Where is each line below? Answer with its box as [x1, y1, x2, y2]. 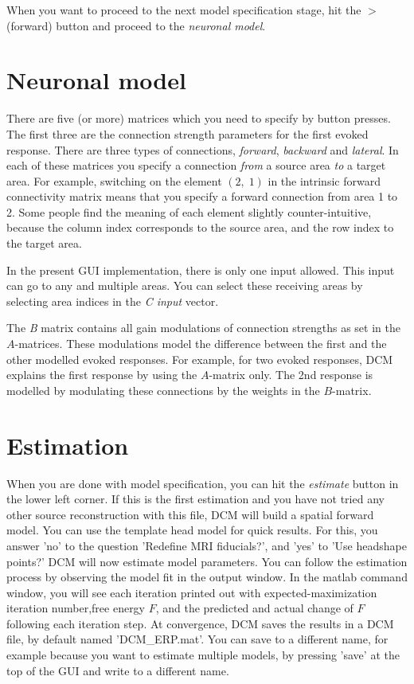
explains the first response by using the [6, 366, 197, 383]
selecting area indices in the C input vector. [6, 292, 219, 309]
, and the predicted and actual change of [155, 600, 353, 616]
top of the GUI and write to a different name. [6, 662, 229, 678]
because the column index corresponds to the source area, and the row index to [6, 219, 394, 236]
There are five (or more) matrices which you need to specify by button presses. [6, 110, 391, 127]
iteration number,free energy [6, 600, 146, 616]
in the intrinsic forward [268, 172, 381, 189]
